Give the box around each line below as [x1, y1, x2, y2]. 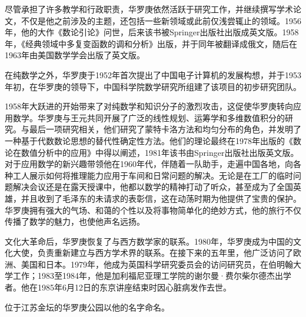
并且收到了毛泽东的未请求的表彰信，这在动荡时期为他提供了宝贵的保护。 [21, 192, 301, 204]
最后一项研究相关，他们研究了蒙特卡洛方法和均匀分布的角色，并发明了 [29, 123, 301, 135]
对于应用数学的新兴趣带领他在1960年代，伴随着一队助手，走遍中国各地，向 [5, 158, 293, 170]
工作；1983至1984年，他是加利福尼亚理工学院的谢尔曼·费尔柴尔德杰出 [12, 269, 283, 282]
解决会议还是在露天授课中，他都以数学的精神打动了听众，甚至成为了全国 [12, 181, 293, 193]
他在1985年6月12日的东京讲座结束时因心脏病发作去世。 [21, 281, 231, 293]
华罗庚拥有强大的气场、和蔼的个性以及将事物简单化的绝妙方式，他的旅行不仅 [5, 203, 301, 216]
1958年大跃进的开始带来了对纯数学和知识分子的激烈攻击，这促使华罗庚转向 [5, 100, 293, 112]
